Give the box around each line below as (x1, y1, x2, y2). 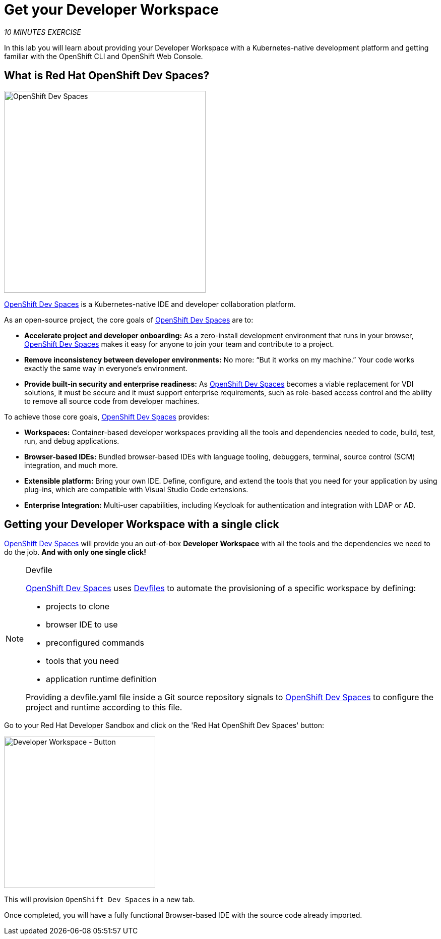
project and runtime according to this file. (26, 702, 182, 713)
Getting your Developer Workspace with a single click (4, 518, 279, 531)
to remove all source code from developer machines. (24, 396, 200, 405)
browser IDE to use (46, 619, 118, 630)
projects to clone (46, 601, 110, 612)
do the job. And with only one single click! (4, 548, 146, 557)
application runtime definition (46, 674, 157, 685)
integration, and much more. (24, 460, 118, 470)
